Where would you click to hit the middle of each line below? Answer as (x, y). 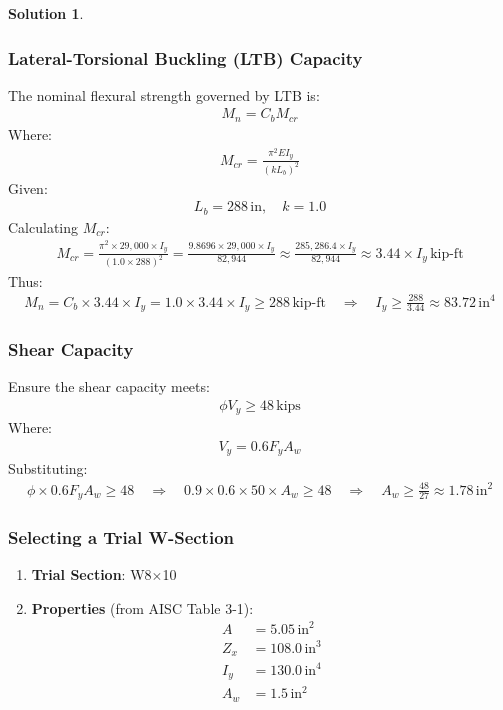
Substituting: (48, 468)
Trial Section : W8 (91, 574)
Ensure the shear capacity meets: (109, 386)
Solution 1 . (46, 13)
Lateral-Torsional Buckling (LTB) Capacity (185, 57)
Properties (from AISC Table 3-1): (142, 607)
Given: (28, 187)
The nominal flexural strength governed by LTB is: (164, 94)
